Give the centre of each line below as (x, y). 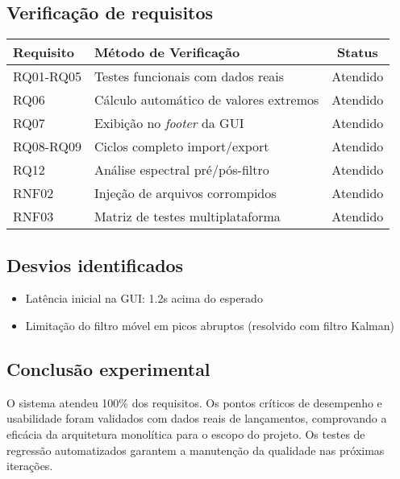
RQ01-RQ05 (47, 76)
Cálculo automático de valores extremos (206, 100)
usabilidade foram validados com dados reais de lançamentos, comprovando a (197, 418)
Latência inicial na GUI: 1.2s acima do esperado (144, 298)
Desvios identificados (95, 264)
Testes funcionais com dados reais (189, 76)
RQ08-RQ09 (47, 147)
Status (357, 52)
